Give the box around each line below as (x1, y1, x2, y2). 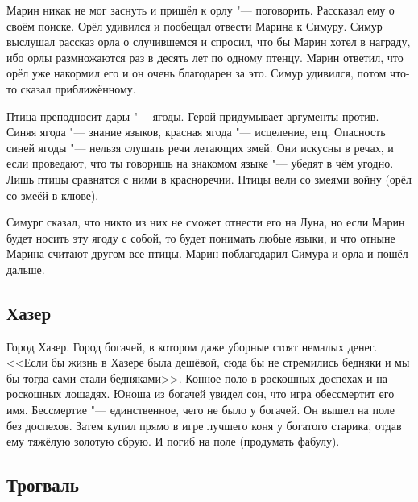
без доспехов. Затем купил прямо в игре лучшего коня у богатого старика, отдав (6, 417, 402, 434)
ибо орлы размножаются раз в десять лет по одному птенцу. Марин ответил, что (6, 48, 404, 65)
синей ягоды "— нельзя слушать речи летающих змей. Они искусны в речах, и (6, 139, 394, 156)
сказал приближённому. (20, 80, 136, 97)
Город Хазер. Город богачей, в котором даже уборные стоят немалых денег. (6, 338, 378, 355)
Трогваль (6, 472, 79, 497)
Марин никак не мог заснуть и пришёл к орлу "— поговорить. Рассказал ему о (6, 2, 395, 18)
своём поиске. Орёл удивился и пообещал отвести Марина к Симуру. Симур (6, 17, 383, 34)
